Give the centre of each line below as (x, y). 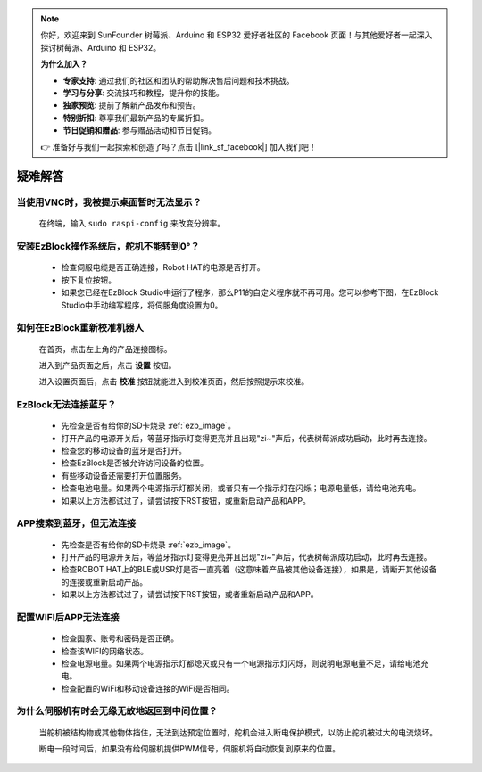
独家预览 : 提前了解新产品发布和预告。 (132, 105)
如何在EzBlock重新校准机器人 (80, 328)
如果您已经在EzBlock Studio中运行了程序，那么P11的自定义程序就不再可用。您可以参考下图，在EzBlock (250, 292)
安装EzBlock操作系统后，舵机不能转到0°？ (108, 247)
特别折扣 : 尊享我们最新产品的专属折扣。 (136, 118)
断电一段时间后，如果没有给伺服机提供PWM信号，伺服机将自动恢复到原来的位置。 (190, 749)
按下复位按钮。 (88, 280)
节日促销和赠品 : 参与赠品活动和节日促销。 (139, 130)
